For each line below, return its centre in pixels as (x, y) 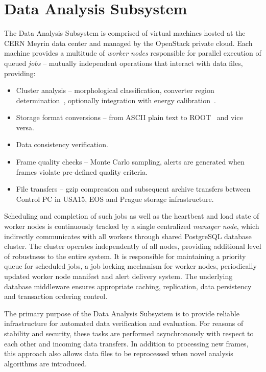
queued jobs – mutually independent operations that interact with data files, (124, 63)
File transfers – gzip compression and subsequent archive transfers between (133, 189)
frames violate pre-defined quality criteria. (82, 171)
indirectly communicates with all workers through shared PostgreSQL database (128, 236)
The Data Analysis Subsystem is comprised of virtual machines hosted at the (125, 33)
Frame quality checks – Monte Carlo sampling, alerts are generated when (130, 162)
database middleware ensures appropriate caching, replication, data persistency (128, 286)
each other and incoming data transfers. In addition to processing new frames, (126, 343)
